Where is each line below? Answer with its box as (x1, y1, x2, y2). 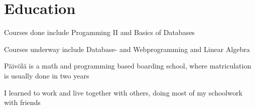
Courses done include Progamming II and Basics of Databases (4, 27, 195, 37)
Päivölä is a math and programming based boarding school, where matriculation (4, 60, 251, 71)
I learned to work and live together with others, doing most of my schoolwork (4, 87, 242, 97)
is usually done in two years (4, 70, 89, 80)
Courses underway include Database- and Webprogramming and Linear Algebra (4, 43, 250, 54)
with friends (4, 97, 41, 107)
